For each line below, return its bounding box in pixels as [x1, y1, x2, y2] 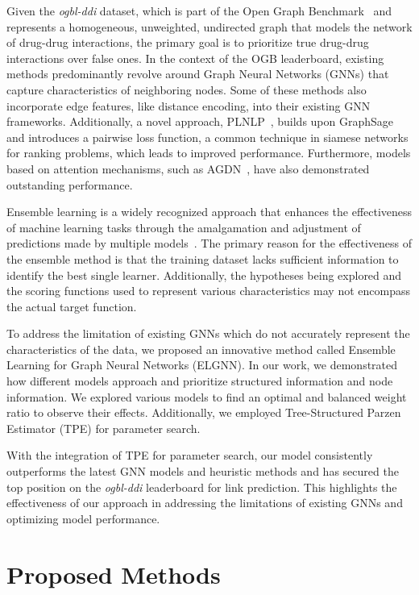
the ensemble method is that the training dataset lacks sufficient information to [6, 250, 399, 267]
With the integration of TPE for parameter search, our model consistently [6, 447, 373, 464]
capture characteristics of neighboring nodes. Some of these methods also [6, 81, 367, 98]
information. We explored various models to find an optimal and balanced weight [6, 388, 407, 405]
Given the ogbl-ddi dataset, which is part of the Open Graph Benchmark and [6, 2, 392, 19]
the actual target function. [6, 297, 137, 314]
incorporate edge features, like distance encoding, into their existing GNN [6, 97, 371, 114]
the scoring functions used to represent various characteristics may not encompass [6, 282, 410, 299]
